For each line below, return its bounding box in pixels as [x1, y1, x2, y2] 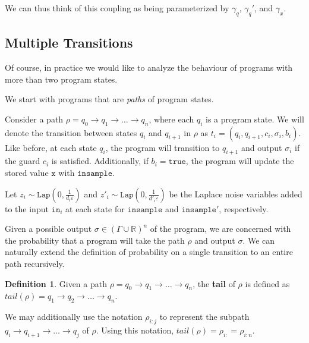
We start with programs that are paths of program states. [5, 93, 214, 105]
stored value [5, 166, 49, 178]
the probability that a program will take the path [5, 234, 185, 246]
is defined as [245, 277, 290, 289]
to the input [5, 202, 49, 215]
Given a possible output [5, 222, 92, 235]
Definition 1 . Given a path [5, 277, 107, 289]
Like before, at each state [5, 141, 97, 153]
